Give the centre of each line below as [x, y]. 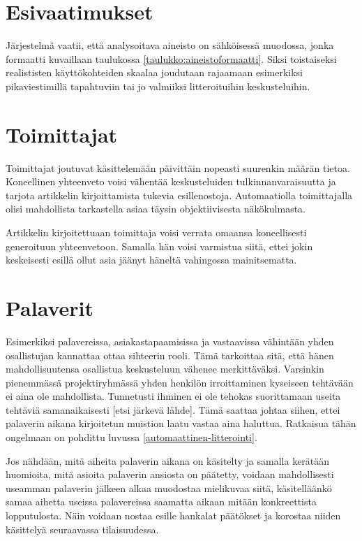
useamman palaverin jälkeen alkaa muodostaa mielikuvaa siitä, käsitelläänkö [169, 488]
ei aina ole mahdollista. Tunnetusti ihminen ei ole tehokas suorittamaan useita [173, 396]
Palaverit [50, 307]
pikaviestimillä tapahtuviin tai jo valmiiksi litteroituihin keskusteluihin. [158, 86]
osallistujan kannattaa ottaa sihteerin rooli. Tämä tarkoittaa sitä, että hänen [170, 355]
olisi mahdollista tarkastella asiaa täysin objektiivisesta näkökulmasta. [156, 209]
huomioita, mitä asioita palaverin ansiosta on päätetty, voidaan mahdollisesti [170, 474]
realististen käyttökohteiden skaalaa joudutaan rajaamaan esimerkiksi [154, 72]
